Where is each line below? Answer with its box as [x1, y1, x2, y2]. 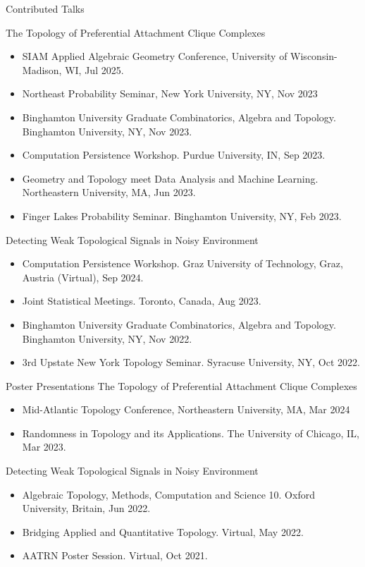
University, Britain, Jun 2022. [22, 501, 151, 516]
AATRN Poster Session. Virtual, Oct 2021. [22, 548, 208, 563]
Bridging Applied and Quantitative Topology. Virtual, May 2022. [22, 524, 304, 539]
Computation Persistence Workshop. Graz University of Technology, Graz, [22, 256, 343, 271]
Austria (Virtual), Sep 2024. [22, 269, 144, 284]
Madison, [22, 62, 62, 77]
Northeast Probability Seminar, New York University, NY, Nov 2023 [22, 86, 318, 101]
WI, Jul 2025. [65, 62, 124, 77]
